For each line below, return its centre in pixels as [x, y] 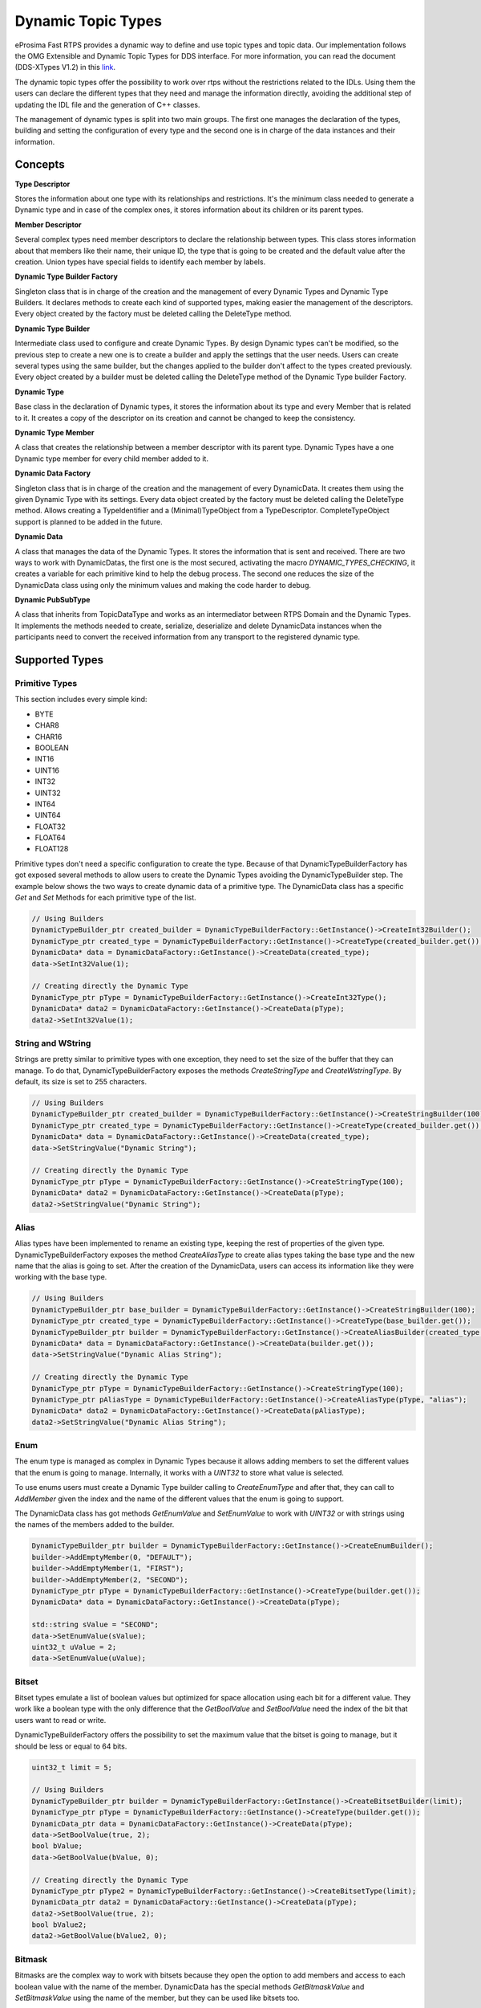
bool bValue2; [59, 1925]
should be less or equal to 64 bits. [71, 1746]
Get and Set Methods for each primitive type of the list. [105, 898]
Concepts [40, 165]
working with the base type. [61, 1277]
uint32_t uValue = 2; [74, 1647]
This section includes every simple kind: [81, 700]
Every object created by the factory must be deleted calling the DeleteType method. [153, 314]
